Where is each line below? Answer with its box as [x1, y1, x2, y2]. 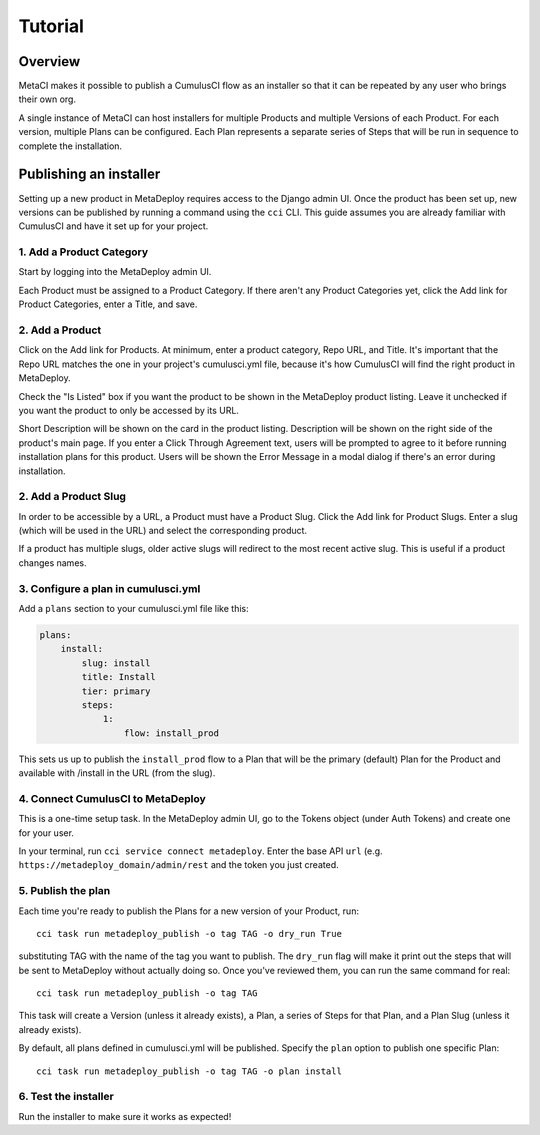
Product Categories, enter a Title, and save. [18, 298, 198, 310]
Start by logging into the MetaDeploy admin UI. [18, 266, 212, 278]
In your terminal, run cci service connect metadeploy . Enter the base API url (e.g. [18, 845, 384, 857]
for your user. [18, 826, 75, 839]
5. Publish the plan [18, 884, 111, 898]
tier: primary [81, 685, 151, 697]
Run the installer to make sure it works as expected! [18, 1110, 232, 1122]
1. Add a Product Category [18, 245, 149, 259]
